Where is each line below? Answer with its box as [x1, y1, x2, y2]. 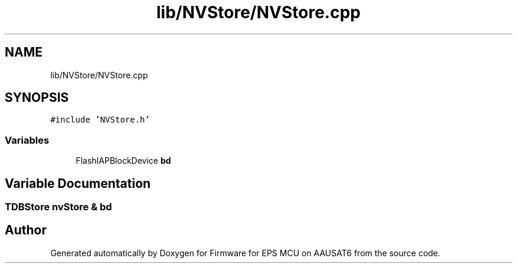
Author [5, 223, 47, 238]
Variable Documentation [5, 176, 151, 191]
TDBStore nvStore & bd [5, 201, 112, 213]
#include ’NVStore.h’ [50, 115, 150, 125]
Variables [5, 134, 50, 146]
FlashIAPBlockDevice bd [76, 155, 171, 166]
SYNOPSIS [5, 90, 69, 105]
